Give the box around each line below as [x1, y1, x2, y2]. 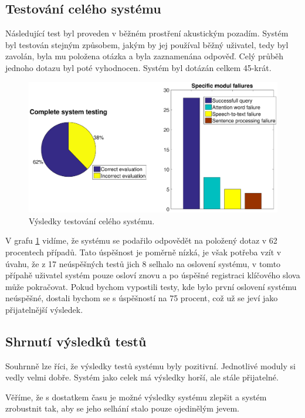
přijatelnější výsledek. [5, 303, 83, 315]
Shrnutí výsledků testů [5, 332, 147, 350]
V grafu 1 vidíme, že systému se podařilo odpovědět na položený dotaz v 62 [5, 234, 277, 247]
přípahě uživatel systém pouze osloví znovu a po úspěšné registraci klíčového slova [5, 269, 300, 281]
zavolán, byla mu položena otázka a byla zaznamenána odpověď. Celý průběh [5, 50, 284, 62]
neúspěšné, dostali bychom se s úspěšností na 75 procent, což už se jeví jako [5, 292, 278, 304]
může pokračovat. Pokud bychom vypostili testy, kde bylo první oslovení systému [5, 280, 297, 292]
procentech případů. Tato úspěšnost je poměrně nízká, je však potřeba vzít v [5, 245, 282, 258]
